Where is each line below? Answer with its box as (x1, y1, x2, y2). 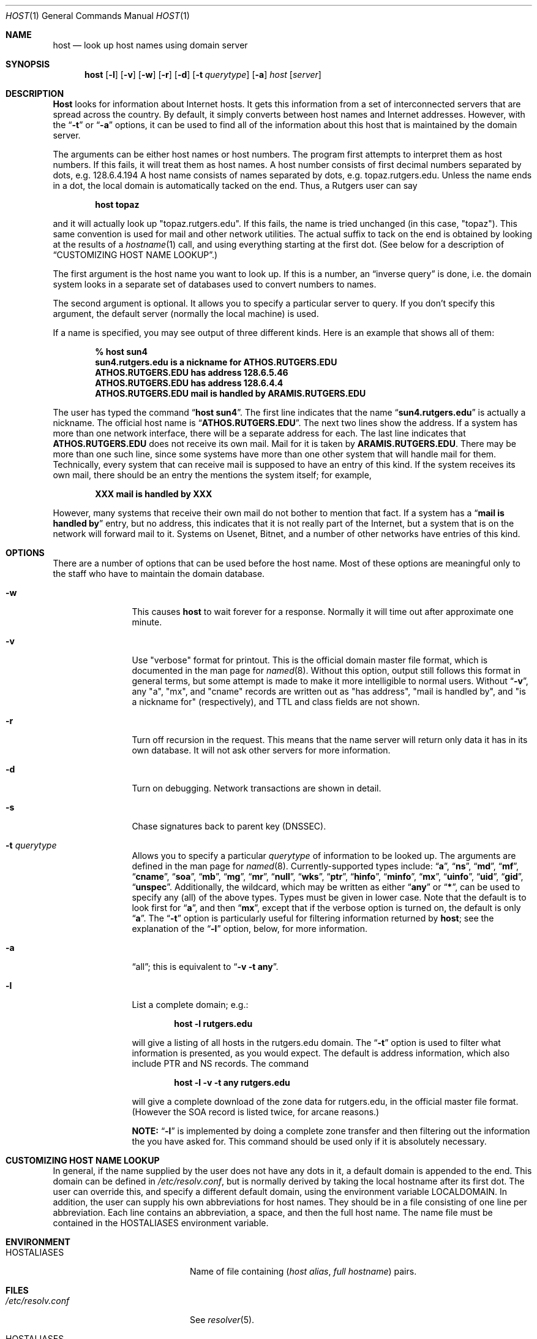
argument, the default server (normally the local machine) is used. (53, 308, 319, 319)
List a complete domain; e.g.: (132, 999, 249, 1010)
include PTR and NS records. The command (132, 1058, 309, 1069)
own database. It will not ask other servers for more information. (132, 745, 391, 755)
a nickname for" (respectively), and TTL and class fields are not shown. (132, 696, 420, 707)
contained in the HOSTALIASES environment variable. (53, 1218, 269, 1228)
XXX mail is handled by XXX (95, 489, 212, 499)
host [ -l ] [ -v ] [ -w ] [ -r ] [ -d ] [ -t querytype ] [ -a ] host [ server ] (84, 69, 321, 80)
